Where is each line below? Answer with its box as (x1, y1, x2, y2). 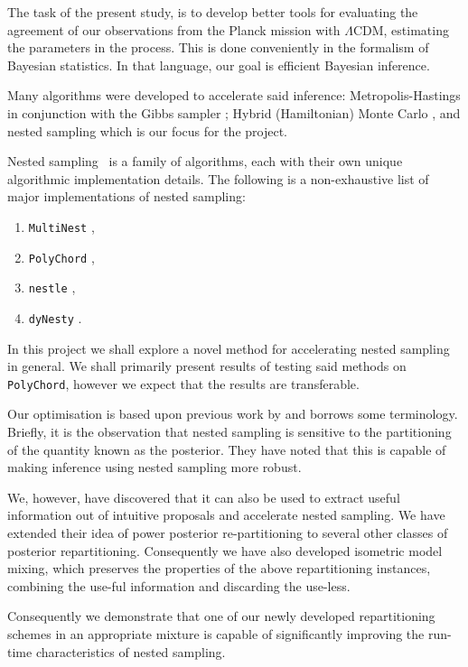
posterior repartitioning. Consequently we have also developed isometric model (7, 541, 443, 560)
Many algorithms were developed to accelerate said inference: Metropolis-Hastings (7, 86, 461, 105)
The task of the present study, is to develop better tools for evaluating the (7, 3, 418, 21)
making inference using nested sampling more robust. (7, 458, 302, 477)
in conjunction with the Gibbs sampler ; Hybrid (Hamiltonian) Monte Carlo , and (7, 103, 461, 122)
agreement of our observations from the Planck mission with (7, 20, 341, 39)
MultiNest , (28, 217, 95, 236)
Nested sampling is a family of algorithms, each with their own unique (7, 152, 403, 171)
